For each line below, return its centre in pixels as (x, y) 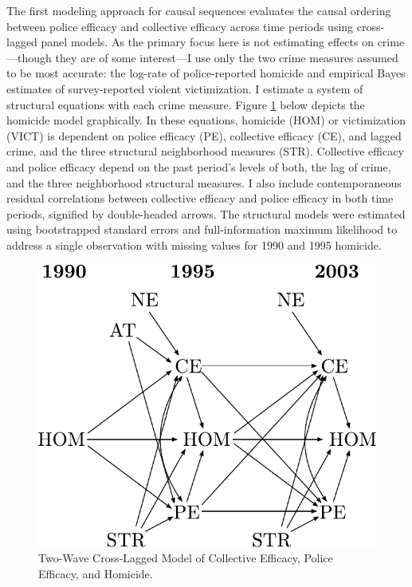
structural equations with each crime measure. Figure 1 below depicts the (186, 104)
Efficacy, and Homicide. (96, 573)
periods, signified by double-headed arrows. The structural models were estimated (206, 213)
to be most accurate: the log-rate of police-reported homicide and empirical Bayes (206, 73)
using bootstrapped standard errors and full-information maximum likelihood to (202, 229)
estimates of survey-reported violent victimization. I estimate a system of (185, 88)
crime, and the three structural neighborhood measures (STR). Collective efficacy (205, 151)
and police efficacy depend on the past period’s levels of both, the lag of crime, (199, 166)
